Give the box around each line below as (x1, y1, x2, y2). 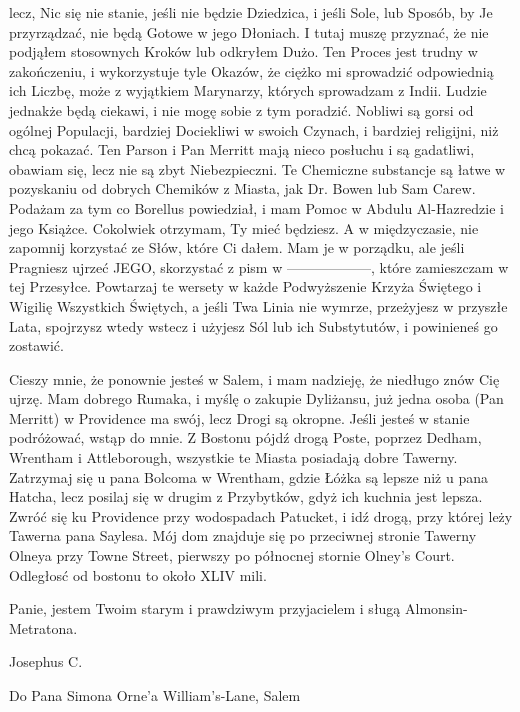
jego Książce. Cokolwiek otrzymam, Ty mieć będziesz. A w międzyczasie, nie (9, 217, 479, 238)
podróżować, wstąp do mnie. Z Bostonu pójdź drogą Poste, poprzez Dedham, (9, 427, 482, 448)
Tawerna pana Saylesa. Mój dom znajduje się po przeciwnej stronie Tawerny (9, 525, 477, 546)
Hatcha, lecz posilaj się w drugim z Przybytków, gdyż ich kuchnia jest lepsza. (9, 486, 483, 507)
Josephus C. (9, 651, 83, 672)
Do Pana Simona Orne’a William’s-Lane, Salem (9, 685, 301, 705)
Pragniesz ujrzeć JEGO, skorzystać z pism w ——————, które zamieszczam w (9, 256, 509, 277)
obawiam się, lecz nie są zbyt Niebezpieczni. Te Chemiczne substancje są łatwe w (9, 158, 506, 179)
